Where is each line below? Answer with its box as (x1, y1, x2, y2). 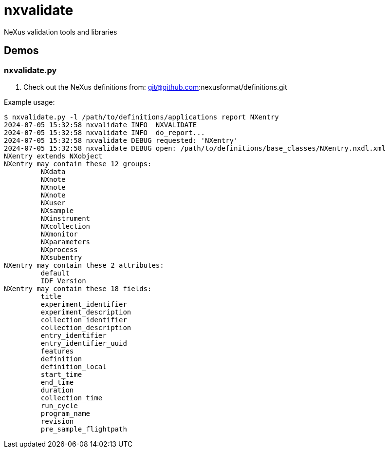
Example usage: (4, 98, 55, 106)
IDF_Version (40, 276, 86, 285)
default (40, 269, 70, 277)
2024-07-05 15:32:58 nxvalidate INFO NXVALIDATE (4, 120, 197, 129)
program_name (40, 409, 91, 417)
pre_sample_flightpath (40, 425, 127, 433)
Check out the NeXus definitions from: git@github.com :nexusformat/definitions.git (23, 82, 287, 91)
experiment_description (40, 308, 131, 316)
